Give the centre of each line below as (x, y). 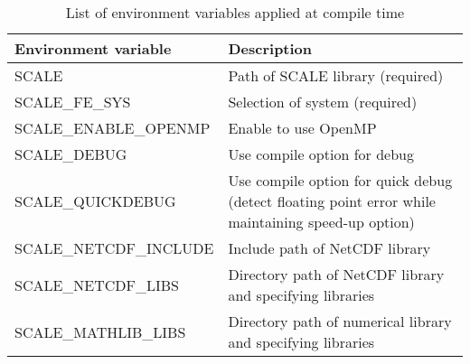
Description (270, 48)
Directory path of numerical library (340, 321)
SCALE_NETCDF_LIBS (97, 285)
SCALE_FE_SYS (73, 102)
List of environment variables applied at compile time (235, 12)
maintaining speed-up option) (321, 222)
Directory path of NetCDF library (336, 274)
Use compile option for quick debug (340, 180)
